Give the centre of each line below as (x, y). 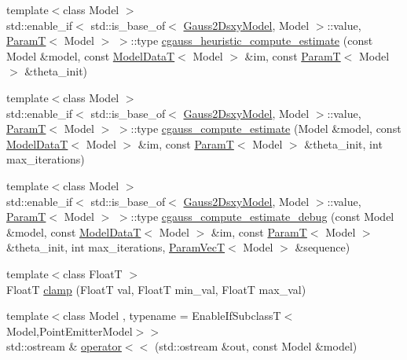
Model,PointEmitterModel (70, 331)
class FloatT (93, 273)
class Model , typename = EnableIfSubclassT (172, 316)
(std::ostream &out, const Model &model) (256, 346)
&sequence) (323, 247)
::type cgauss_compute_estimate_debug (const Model (262, 217)
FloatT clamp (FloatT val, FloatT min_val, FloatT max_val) (156, 289)
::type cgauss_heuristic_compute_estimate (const (252, 40)
